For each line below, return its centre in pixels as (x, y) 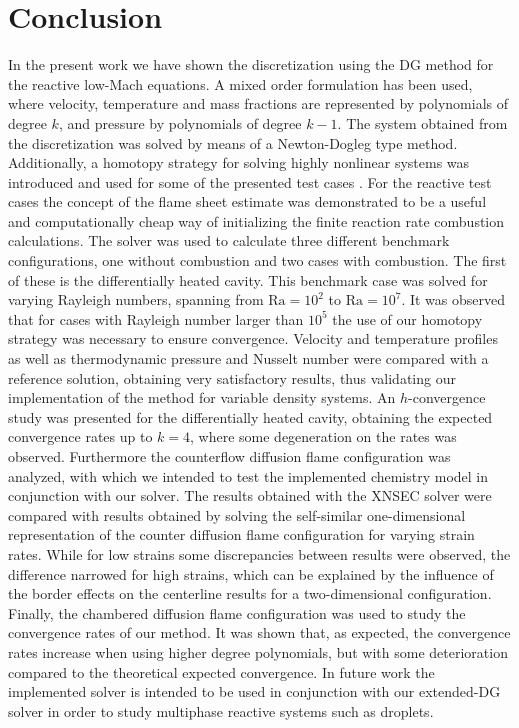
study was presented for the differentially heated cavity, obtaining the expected (250, 416)
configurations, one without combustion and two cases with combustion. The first (257, 260)
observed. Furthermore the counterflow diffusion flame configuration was (229, 456)
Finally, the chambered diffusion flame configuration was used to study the (237, 612)
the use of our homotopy (407, 318)
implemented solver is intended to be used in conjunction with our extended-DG (254, 691)
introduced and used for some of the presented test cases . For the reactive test (250, 181)
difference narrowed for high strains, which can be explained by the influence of (251, 573)
